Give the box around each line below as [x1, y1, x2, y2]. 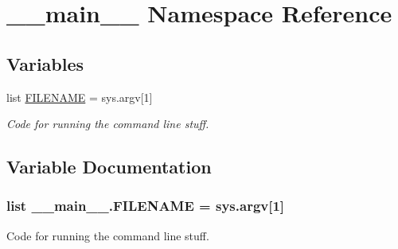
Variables [6, 51, 84, 76]
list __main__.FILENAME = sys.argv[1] [6, 196, 285, 216]
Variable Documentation [6, 154, 212, 179]
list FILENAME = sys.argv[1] [6, 88, 153, 105]
